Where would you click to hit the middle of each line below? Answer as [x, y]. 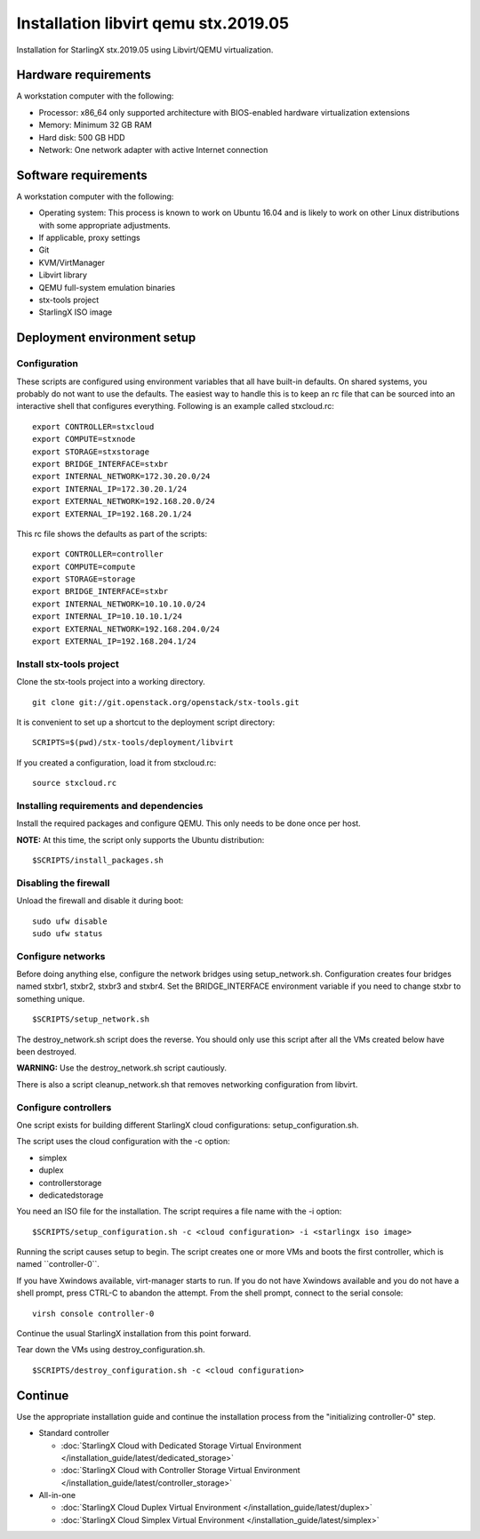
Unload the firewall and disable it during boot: [100, 901]
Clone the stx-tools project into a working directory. [111, 682]
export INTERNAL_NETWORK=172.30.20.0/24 [121, 477]
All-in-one [57, 1495]
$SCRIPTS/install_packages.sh [98, 861]
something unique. [51, 998]
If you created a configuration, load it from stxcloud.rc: [116, 762]
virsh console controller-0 [93, 1313]
